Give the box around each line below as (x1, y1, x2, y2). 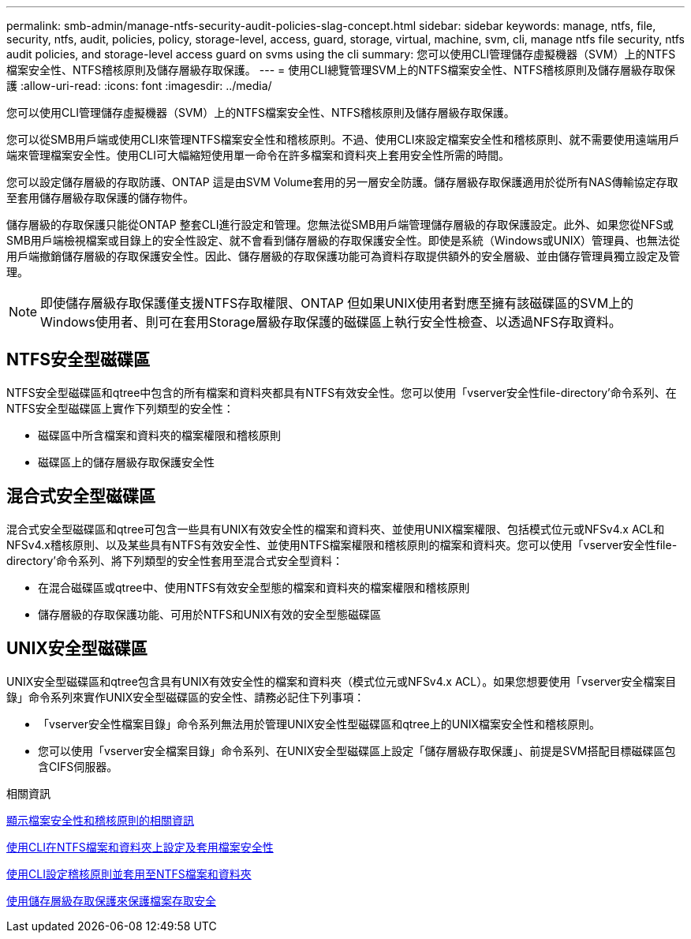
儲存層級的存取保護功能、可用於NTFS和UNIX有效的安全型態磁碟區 (38, 607, 382, 621)
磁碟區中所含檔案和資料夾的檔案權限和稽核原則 (38, 428, 281, 442)
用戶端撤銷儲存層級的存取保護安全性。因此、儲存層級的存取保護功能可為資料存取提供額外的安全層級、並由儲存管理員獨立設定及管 (6, 249, 680, 263)
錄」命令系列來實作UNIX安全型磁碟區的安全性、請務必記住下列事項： (6, 690, 365, 704)
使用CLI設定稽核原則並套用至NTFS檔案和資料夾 (6, 866, 252, 881)
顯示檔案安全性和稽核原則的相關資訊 (6, 813, 194, 827)
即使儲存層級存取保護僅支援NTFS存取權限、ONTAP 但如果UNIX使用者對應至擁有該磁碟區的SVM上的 (40, 295, 634, 311)
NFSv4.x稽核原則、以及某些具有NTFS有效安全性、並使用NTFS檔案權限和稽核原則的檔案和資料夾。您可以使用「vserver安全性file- (6, 537, 678, 552)
